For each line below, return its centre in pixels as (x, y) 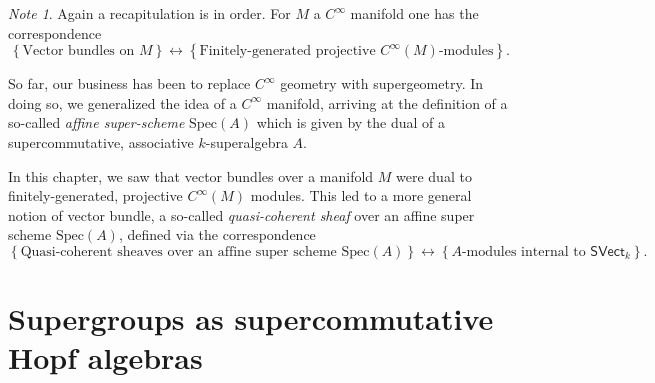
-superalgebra (246, 141)
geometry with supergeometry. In (382, 83)
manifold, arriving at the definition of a (387, 102)
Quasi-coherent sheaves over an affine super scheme (178, 251)
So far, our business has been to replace (129, 83)
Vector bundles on (78, 51)
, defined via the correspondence (217, 234)
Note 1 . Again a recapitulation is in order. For (149, 13)
